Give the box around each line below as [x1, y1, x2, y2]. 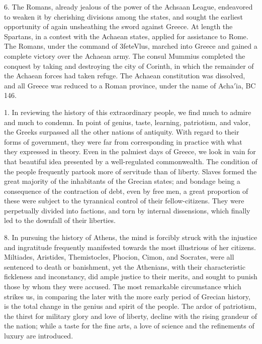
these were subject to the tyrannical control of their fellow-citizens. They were [4, 195, 244, 206]
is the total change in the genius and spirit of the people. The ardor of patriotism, [4, 301, 257, 311]
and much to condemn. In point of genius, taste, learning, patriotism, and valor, [4, 117, 250, 127]
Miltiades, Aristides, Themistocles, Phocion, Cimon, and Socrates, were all [4, 252, 234, 262]
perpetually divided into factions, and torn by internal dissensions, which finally [4, 205, 250, 215]
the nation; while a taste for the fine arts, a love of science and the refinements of [4, 320, 254, 331]
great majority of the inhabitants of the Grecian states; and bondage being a [4, 176, 240, 186]
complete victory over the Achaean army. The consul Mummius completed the [4, 50, 245, 61]
